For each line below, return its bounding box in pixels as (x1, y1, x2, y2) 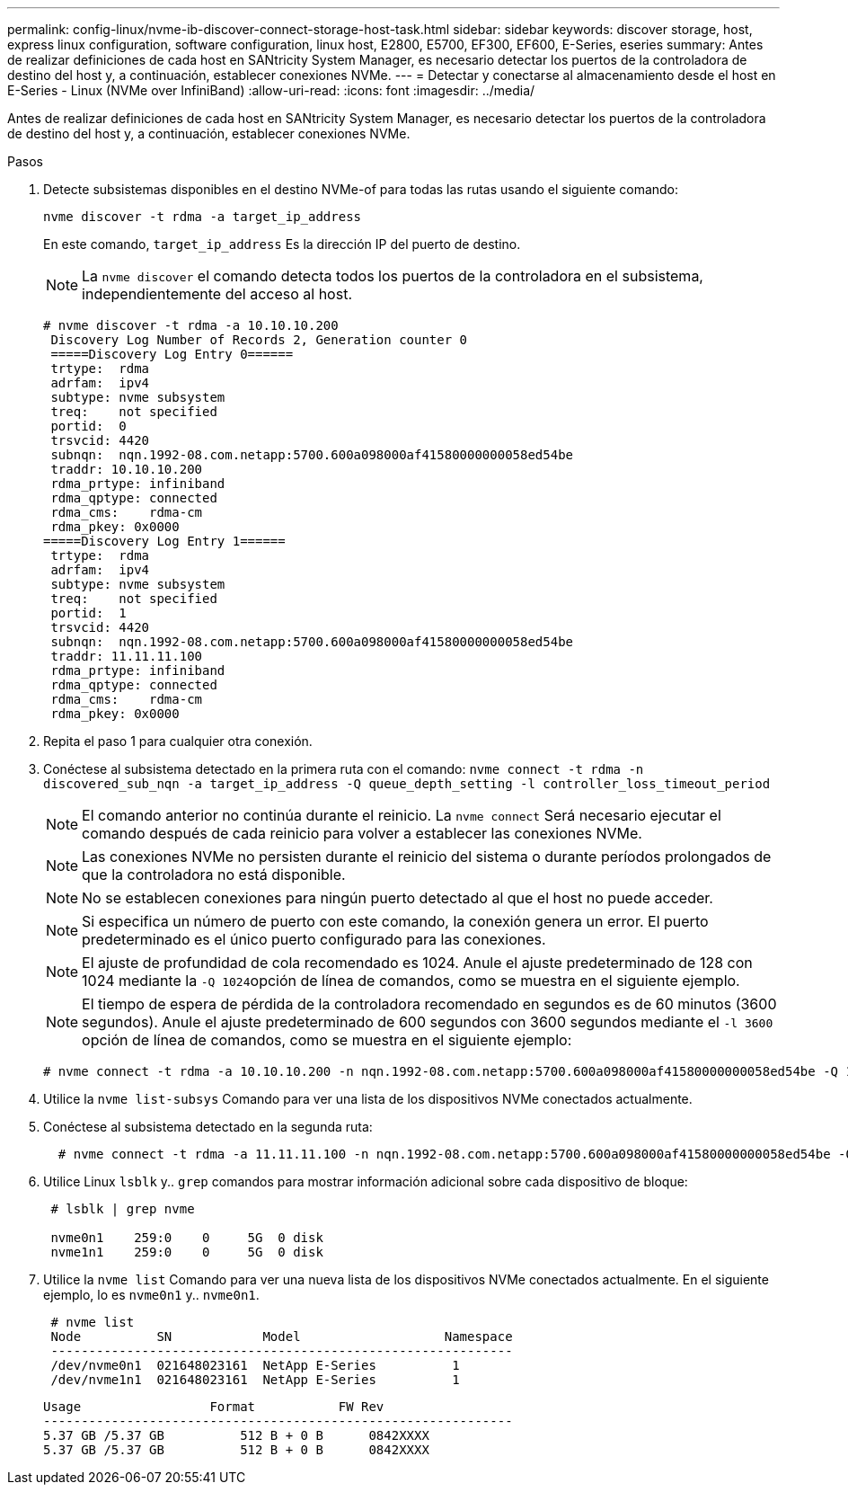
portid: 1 (50, 606, 127, 620)
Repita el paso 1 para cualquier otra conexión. (43, 733, 313, 749)
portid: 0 (50, 419, 127, 433)
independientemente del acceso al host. (82, 285, 352, 303)
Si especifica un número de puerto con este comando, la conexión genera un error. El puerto (82, 912, 709, 930)
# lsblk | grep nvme (50, 1202, 195, 1216)
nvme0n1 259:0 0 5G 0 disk (50, 1230, 323, 1245)
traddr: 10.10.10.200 (50, 462, 203, 476)
